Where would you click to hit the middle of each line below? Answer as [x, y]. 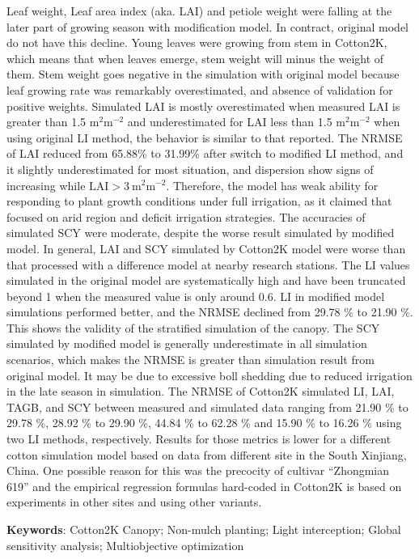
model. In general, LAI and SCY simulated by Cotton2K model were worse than [206, 248]
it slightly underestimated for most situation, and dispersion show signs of [190, 169]
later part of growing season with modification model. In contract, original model [207, 26]
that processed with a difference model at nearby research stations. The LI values [208, 264]
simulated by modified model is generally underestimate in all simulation [187, 343]
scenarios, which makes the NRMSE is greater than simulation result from [190, 360]
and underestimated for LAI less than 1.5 [230, 122]
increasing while [46, 185]
